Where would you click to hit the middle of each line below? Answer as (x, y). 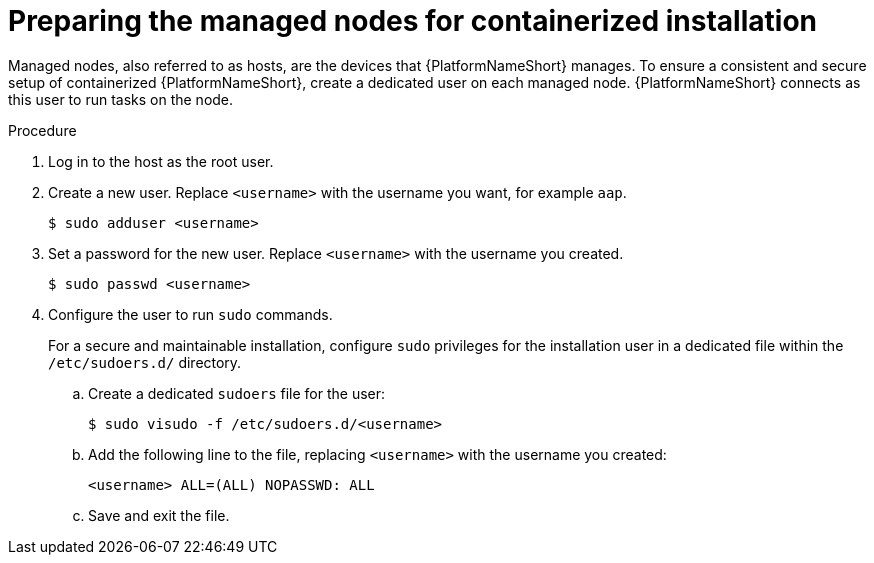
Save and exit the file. (159, 515)
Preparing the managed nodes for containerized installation (412, 21)
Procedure (42, 130)
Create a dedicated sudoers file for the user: (237, 393)
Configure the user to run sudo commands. (190, 314)
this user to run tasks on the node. (121, 99)
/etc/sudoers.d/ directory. (145, 362)
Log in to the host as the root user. (161, 161)
